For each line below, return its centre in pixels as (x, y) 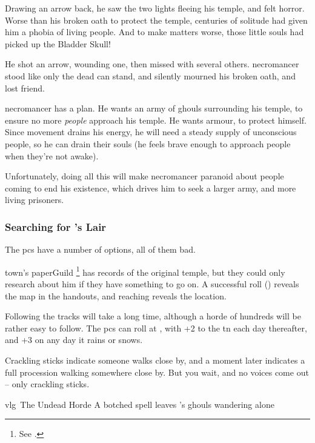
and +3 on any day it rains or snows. (74, 340)
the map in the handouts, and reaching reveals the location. (116, 295)
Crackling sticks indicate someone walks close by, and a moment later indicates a (155, 360)
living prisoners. (35, 200)
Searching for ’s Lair (56, 226)
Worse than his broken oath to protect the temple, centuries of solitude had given (156, 20)
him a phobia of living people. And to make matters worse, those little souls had (154, 32)
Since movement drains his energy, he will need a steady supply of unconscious (151, 132)
